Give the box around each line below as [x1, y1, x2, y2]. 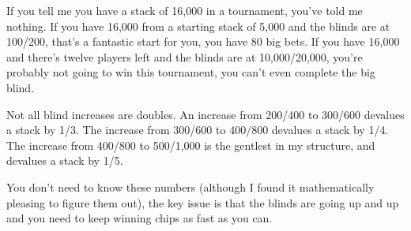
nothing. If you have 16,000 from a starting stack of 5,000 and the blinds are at [6, 17, 390, 34]
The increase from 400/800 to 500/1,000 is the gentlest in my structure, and [6, 136, 375, 153]
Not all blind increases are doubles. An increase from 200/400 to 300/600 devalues [6, 106, 405, 122]
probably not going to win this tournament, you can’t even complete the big [6, 64, 375, 80]
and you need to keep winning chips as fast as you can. [6, 210, 273, 226]
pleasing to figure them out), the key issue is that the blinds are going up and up [6, 194, 399, 211]
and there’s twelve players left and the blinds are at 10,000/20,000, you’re [6, 48, 363, 65]
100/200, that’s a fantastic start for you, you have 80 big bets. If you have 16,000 [6, 33, 400, 50]
